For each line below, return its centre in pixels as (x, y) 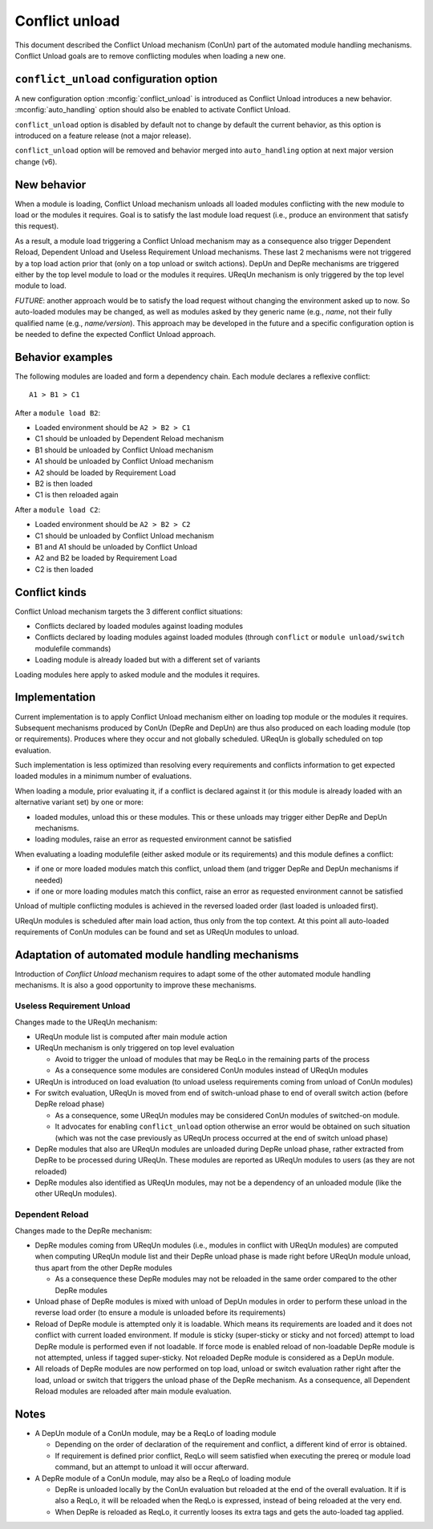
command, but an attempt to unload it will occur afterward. (152, 1467)
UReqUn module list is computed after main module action (131, 1036)
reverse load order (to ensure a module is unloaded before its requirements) (160, 1312)
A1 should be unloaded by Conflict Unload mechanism (124, 461)
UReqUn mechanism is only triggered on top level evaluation (135, 1048)
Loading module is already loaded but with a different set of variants (148, 660)
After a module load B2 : (58, 412)
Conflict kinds (51, 592)
